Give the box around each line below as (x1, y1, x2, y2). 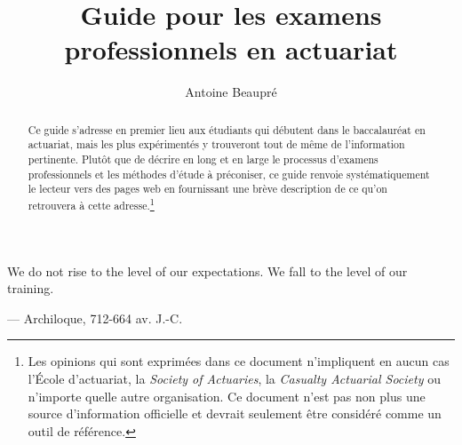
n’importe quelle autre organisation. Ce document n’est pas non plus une (28, 386, 426, 405)
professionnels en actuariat (64, 31, 398, 68)
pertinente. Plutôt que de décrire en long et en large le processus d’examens (28, 152, 378, 167)
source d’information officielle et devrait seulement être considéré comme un (28, 404, 442, 423)
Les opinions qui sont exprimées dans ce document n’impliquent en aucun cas (28, 352, 450, 370)
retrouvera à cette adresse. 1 (28, 195, 155, 212)
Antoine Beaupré (185, 83, 277, 101)
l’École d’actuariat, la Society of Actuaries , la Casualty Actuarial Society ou (28, 369, 441, 387)
